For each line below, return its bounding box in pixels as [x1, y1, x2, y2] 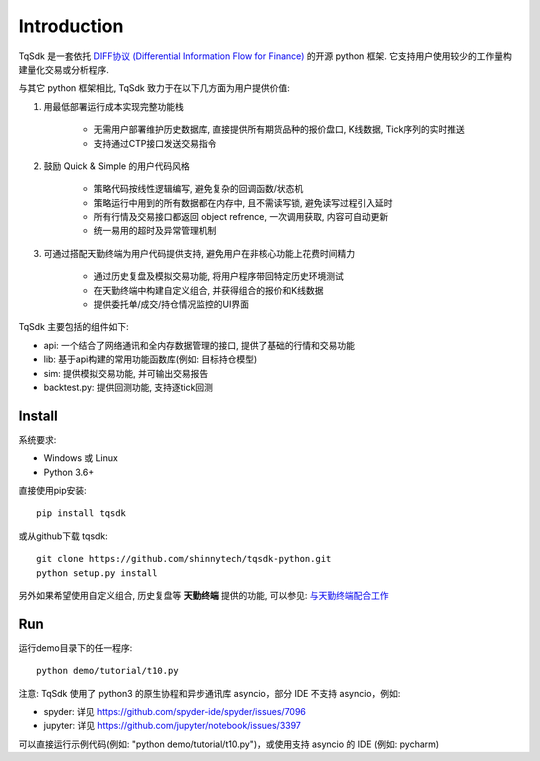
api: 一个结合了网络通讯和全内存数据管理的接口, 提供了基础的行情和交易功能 [43, 339, 355, 351]
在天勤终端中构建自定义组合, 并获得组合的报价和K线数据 [93, 284, 324, 296]
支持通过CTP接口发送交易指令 [93, 137, 217, 149]
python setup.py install [36, 567, 158, 579]
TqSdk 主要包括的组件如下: [18, 321, 129, 333]
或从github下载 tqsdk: [18, 530, 109, 542]
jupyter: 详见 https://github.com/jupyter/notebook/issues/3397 [43, 720, 302, 732]
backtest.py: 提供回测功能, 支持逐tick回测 [43, 381, 214, 393]
